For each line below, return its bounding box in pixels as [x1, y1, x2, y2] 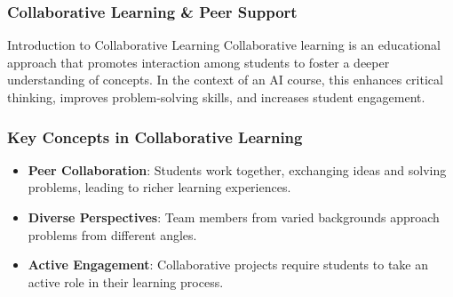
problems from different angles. [28, 225, 197, 244]
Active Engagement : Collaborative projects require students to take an [28, 255, 429, 274]
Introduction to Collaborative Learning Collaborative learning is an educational [7, 36, 441, 54]
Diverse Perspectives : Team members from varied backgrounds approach [28, 208, 440, 226]
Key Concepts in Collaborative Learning [7, 125, 303, 148]
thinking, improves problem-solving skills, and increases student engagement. [7, 88, 425, 106]
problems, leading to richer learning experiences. [28, 178, 291, 197]
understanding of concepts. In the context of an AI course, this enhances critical [7, 70, 443, 89]
